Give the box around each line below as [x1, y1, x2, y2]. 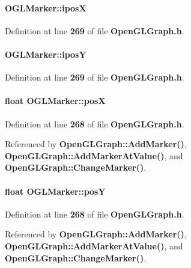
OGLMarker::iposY [5, 47, 86, 60]
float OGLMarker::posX [5, 94, 106, 107]
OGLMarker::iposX [5, 1, 86, 14]
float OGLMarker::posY [5, 184, 106, 197]
